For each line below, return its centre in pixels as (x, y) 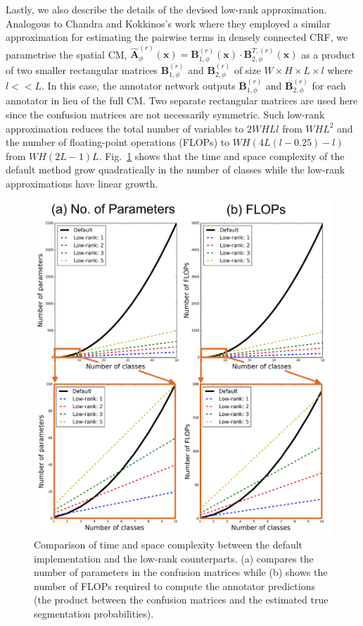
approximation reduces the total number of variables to (125, 128)
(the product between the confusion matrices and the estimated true (181, 600)
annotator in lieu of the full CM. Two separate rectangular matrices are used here (182, 100)
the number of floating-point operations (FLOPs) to (118, 142)
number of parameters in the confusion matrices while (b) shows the (181, 572)
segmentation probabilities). (94, 614)
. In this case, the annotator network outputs (139, 85)
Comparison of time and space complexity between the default (168, 545)
